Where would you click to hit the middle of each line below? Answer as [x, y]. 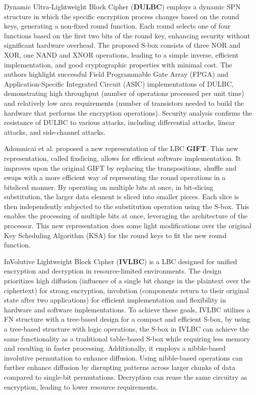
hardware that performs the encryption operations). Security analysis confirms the [128, 112]
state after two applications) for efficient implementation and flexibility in [115, 300]
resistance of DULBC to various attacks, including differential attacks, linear [119, 122]
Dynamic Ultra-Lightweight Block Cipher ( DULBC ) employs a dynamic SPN [122, 6]
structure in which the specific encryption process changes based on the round [122, 16]
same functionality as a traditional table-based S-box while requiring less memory [127, 338]
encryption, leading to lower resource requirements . [81, 386]
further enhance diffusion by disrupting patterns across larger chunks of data [120, 367]
